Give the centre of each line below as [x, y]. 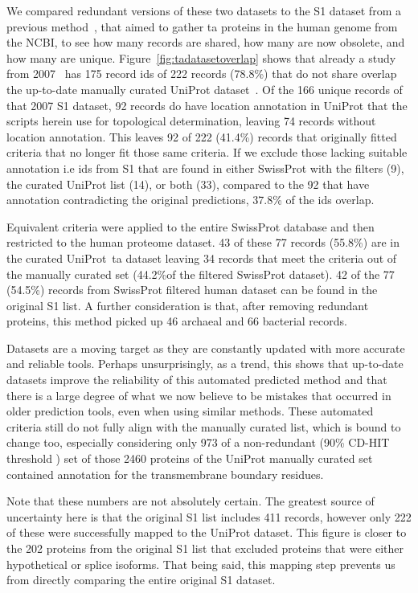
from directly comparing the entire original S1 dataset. [141, 580]
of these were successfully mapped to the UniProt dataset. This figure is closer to [207, 532]
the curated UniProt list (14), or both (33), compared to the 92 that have [188, 184]
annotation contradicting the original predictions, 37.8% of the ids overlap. [191, 200]
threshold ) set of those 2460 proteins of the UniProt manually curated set [190, 458]
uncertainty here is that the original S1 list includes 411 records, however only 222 [209, 516]
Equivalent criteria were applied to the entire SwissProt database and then [191, 226]
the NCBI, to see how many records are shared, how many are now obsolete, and [206, 42]
